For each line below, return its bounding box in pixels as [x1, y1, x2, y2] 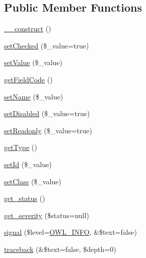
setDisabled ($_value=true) [4, 108, 90, 119]
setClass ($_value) [4, 176, 61, 186]
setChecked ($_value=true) [4, 40, 89, 50]
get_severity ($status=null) [4, 210, 90, 220]
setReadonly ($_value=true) [4, 125, 92, 135]
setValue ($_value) [4, 57, 62, 68]
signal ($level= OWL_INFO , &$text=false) [4, 227, 137, 237]
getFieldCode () [4, 74, 53, 84]
